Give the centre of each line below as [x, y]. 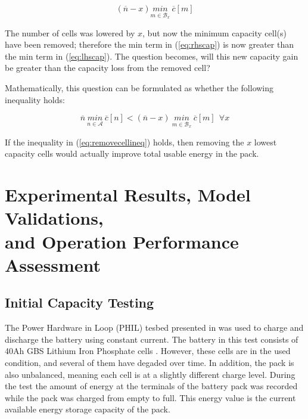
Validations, [54, 218]
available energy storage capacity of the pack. [88, 409]
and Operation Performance [122, 241]
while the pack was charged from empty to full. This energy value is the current [150, 397]
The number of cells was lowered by [70, 32]
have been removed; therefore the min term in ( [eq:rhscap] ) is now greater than [149, 44]
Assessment [53, 264]
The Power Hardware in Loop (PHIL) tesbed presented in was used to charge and [154, 328]
